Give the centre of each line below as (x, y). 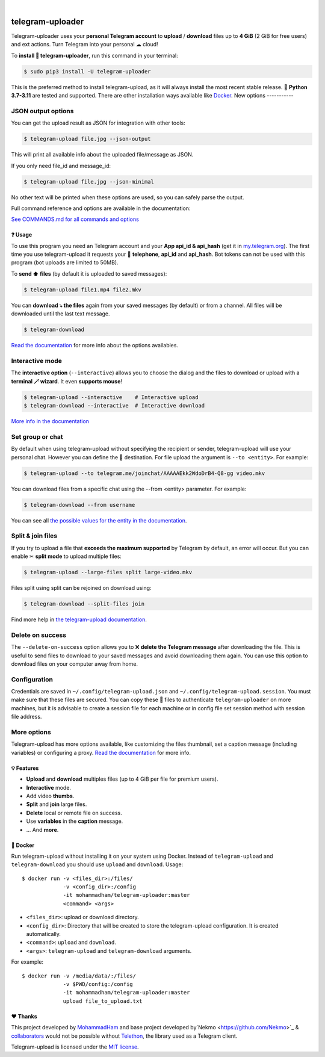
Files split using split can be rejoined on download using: (81, 588)
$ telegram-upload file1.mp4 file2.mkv (82, 290)
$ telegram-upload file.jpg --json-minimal (89, 181)
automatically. (44, 934)
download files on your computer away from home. (75, 664)
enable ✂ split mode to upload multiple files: (66, 556)
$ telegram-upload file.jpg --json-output (87, 139)
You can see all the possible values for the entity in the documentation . (99, 520)
